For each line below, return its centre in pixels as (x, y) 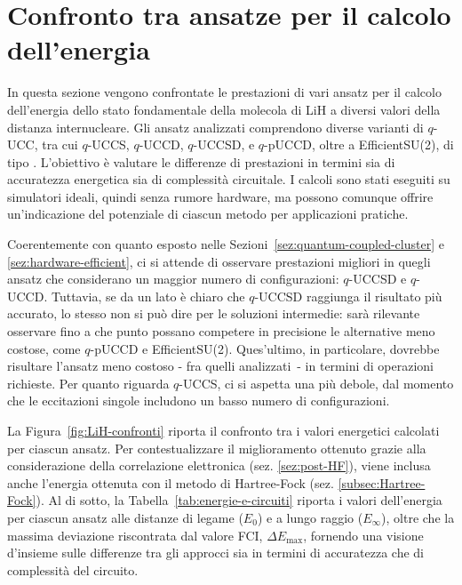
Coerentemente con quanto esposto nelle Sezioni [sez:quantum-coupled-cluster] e (226, 244)
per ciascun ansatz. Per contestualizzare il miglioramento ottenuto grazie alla (217, 448)
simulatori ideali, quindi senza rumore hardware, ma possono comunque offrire (220, 196)
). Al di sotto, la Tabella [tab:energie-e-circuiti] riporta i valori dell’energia (239, 500)
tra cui (60, 144)
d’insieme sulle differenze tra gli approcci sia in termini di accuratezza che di (215, 553)
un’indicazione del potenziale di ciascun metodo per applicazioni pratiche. (208, 214)
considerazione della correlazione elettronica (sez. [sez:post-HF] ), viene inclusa (219, 465)
